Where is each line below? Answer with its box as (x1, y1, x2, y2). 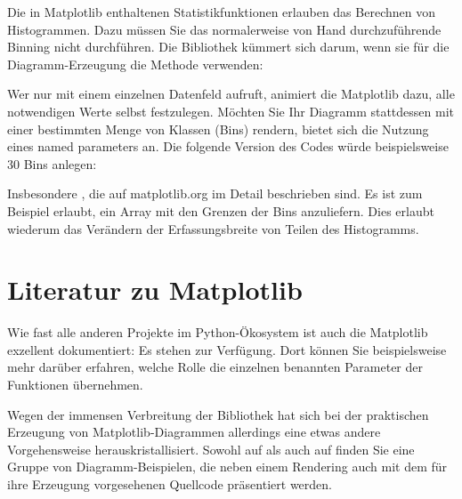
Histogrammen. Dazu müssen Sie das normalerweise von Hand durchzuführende (7, 20, 442, 38)
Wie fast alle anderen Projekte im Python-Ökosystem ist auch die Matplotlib (7, 323, 428, 342)
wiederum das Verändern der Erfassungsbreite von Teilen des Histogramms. (7, 219, 419, 237)
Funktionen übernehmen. (7, 375, 143, 394)
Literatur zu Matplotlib (7, 271, 303, 308)
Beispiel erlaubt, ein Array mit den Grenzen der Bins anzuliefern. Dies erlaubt (7, 201, 434, 220)
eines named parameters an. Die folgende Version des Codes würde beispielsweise (7, 137, 449, 156)
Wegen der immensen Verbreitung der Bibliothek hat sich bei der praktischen (7, 405, 429, 423)
